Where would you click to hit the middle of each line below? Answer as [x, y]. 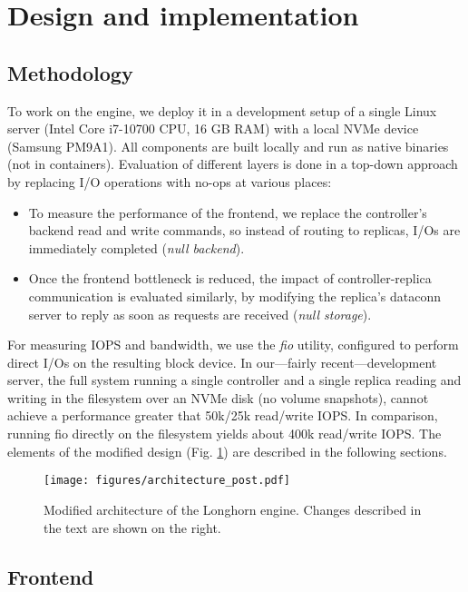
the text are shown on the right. [132, 527]
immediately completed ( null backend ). [136, 247]
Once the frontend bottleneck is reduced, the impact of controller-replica [230, 278]
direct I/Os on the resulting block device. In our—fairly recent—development [222, 362]
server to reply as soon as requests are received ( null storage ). [200, 314]
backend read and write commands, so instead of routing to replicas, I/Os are [244, 230]
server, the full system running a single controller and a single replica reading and [234, 380]
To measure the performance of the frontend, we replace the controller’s [228, 212]
